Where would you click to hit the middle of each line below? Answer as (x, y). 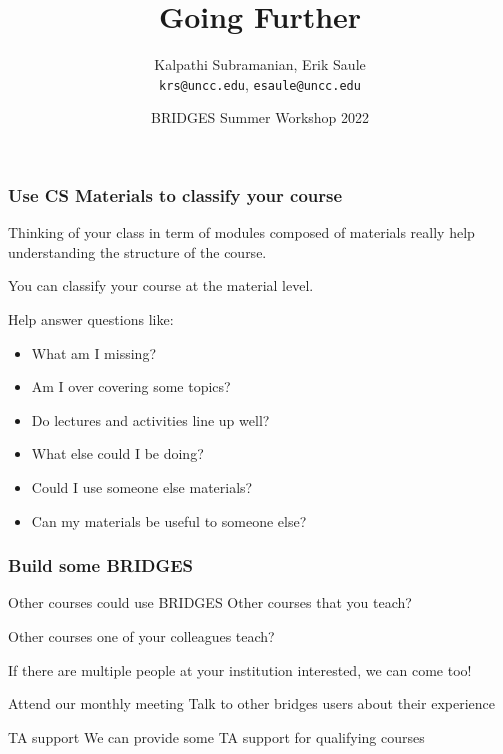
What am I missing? (93, 352)
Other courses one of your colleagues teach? (141, 636)
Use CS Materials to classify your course (175, 194)
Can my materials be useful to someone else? (169, 520)
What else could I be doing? (117, 453)
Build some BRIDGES (101, 565)
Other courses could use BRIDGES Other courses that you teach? (210, 602)
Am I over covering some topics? (131, 386)
